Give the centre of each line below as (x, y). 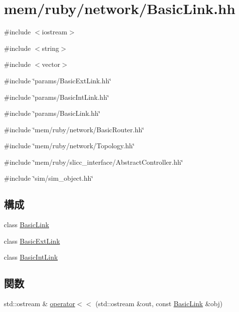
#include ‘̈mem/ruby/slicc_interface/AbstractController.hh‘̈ (94, 162)
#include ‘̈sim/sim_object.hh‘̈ (49, 178)
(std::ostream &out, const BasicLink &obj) (159, 304)
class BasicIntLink (31, 257)
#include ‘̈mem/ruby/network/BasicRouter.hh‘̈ (74, 129)
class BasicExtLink (32, 241)
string (50, 48)
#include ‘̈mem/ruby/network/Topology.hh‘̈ (69, 146)
